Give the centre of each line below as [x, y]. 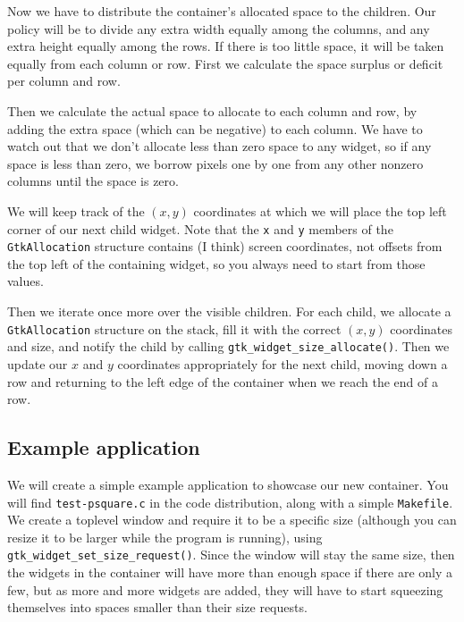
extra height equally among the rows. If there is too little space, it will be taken [226, 46]
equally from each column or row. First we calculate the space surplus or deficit [225, 63]
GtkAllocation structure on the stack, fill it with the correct [174, 328]
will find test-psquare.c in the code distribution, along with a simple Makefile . [230, 502]
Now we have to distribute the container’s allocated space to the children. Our [222, 11]
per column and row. [64, 81]
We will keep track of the [76, 210]
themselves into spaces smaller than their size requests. [157, 607]
